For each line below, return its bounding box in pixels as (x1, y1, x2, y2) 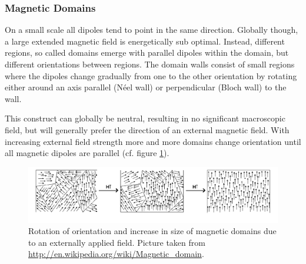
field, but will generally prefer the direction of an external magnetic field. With (5, 123, 290, 136)
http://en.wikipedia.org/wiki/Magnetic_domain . (28, 248, 204, 260)
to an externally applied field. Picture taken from (28, 236, 205, 248)
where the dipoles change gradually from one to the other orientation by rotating (5, 69, 297, 82)
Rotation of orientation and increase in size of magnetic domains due (28, 225, 277, 237)
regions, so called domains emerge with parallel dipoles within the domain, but (5, 46, 289, 59)
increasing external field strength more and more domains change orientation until (5, 135, 301, 147)
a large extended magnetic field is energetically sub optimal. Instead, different (5, 35, 285, 47)
